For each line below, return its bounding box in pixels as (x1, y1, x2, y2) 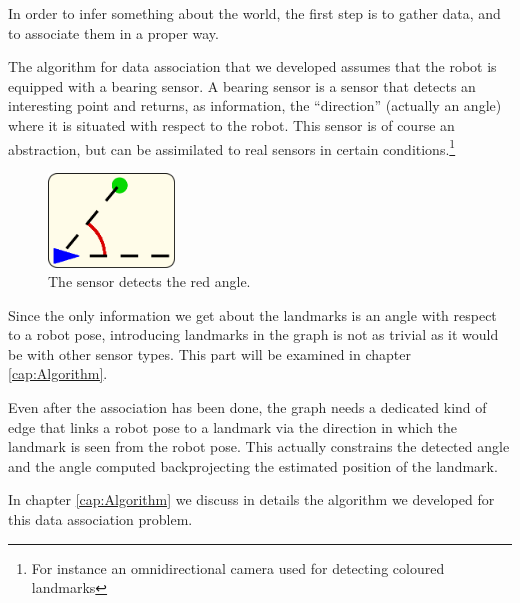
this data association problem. (8, 509, 193, 530)
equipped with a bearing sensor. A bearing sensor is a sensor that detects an (8, 75, 476, 96)
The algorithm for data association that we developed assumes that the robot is (8, 56, 497, 77)
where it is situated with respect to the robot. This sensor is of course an (8, 114, 455, 135)
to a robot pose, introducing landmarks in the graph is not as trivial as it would (8, 324, 499, 345)
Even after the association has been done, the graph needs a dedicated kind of (8, 397, 487, 418)
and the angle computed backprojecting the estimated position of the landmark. (8, 455, 498, 476)
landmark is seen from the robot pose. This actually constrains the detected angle (8, 436, 510, 457)
